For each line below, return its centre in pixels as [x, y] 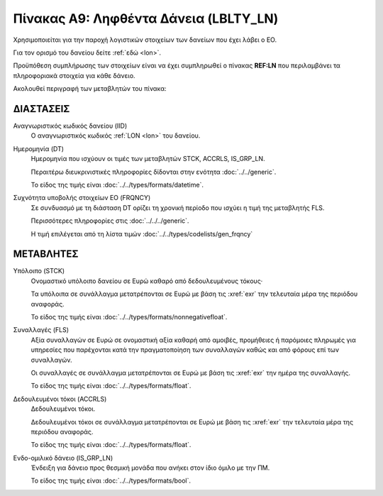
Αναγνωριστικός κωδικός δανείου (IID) [70, 126]
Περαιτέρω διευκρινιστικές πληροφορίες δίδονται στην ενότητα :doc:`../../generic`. [154, 172]
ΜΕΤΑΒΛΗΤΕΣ [46, 254]
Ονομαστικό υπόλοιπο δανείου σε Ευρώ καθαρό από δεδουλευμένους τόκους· [147, 281]
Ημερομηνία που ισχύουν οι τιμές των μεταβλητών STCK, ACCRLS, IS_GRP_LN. [148, 159]
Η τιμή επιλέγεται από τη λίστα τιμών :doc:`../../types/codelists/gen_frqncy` [142, 233]
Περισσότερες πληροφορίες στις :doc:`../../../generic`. [110, 221]
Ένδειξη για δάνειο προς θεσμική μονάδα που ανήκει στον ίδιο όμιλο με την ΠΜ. [150, 468]
